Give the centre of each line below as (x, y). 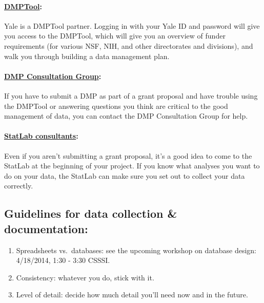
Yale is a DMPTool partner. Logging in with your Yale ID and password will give (132, 25)
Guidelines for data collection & (91, 213)
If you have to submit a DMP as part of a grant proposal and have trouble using (131, 95)
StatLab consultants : (41, 136)
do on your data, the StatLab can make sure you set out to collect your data (125, 175)
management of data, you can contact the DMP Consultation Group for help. (126, 116)
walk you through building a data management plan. (87, 56)
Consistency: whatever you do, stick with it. (85, 277)
